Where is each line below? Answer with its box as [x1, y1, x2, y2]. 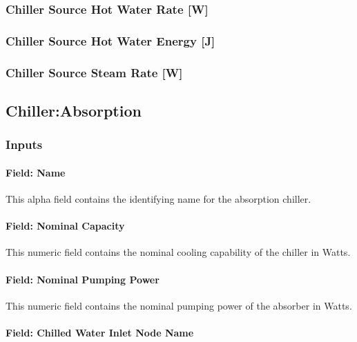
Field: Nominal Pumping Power [6, 272, 160, 286]
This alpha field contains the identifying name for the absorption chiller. [6, 191, 311, 205]
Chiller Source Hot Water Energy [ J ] [6, 32, 215, 49]
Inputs [6, 136, 43, 153]
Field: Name [6, 165, 66, 179]
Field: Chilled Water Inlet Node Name [6, 325, 194, 339]
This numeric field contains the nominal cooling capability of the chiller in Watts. [6, 245, 351, 259]
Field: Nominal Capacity [6, 219, 125, 233]
